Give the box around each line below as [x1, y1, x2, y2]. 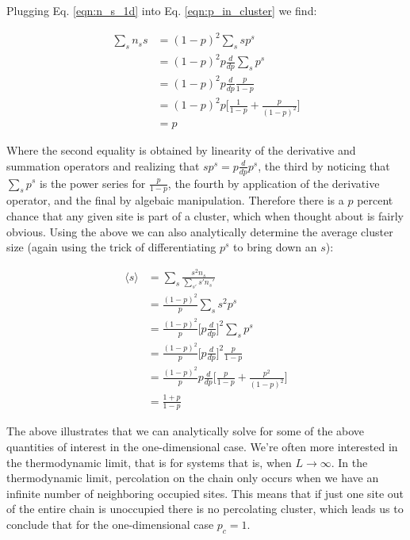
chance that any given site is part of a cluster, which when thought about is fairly [6, 207, 404, 224]
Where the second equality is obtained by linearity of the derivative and [6, 142, 356, 159]
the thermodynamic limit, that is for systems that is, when [6, 454, 292, 470]
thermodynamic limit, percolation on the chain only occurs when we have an [6, 469, 379, 486]
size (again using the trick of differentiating [6, 239, 216, 255]
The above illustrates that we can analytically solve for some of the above [6, 423, 365, 439]
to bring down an [233, 239, 317, 255]
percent [357, 192, 393, 209]
